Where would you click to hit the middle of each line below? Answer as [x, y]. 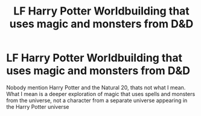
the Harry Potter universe [38, 106]
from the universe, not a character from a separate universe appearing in [97, 100]
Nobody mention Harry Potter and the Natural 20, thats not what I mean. [96, 87]
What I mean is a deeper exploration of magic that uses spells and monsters [101, 94]
